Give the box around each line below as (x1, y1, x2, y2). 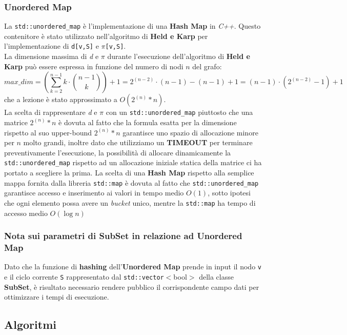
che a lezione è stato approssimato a (4, 94, 117, 105)
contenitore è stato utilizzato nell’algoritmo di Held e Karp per (4, 30, 208, 41)
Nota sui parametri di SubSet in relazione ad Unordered (4, 229, 242, 242)
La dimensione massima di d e (4, 51, 99, 62)
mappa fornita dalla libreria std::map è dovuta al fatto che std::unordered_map (4, 177, 259, 188)
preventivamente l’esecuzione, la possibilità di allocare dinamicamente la (4, 147, 231, 157)
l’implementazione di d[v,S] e (4, 41, 99, 51)
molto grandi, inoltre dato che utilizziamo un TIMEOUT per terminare (23, 137, 253, 148)
